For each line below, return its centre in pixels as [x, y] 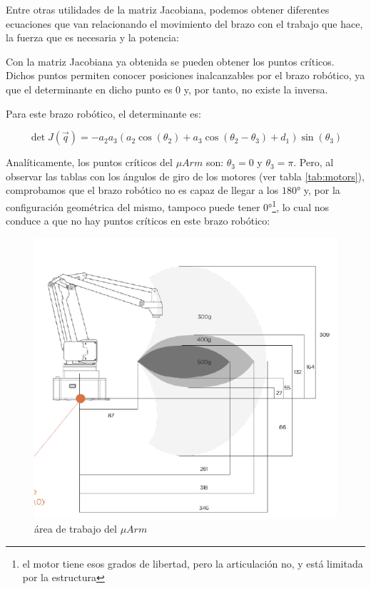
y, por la [322, 190]
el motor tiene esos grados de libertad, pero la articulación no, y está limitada [193, 563]
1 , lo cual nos [301, 205]
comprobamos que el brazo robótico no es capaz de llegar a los [142, 190]
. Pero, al [314, 162]
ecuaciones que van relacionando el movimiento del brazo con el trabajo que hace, [184, 23]
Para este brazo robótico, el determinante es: [103, 113]
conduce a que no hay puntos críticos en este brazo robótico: [138, 221]
